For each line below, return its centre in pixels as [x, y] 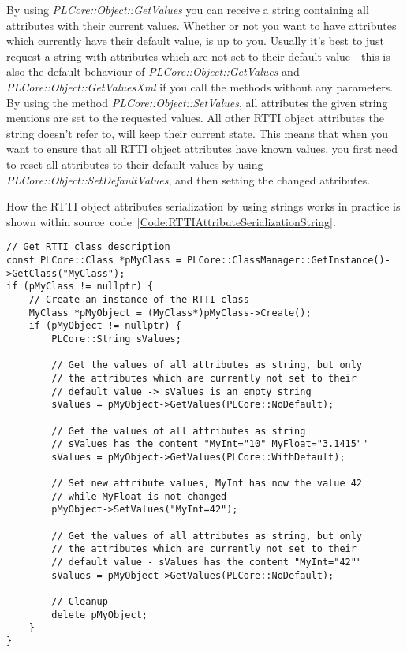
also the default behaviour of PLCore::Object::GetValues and [153, 71]
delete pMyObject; [99, 615]
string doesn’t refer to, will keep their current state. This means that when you [197, 133]
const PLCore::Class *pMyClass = [94, 260]
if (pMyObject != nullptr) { [105, 326]
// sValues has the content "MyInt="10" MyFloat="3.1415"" [210, 444]
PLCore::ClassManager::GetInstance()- [289, 260]
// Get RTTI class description [88, 247]
